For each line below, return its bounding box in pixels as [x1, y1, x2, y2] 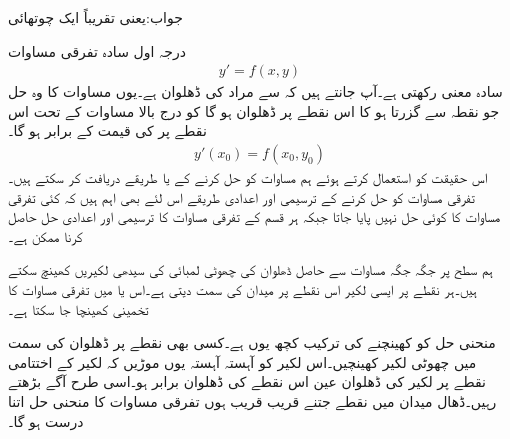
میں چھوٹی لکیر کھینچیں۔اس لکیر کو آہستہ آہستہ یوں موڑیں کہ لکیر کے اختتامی [8, 351, 477, 372]
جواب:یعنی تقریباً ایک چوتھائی [8, 7, 183, 27]
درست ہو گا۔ [8, 410, 84, 431]
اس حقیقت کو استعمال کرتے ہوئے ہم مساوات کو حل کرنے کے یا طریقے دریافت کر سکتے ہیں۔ [8, 167, 488, 188]
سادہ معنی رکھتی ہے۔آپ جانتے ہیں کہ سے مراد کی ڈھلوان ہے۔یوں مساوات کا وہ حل [8, 81, 503, 102]
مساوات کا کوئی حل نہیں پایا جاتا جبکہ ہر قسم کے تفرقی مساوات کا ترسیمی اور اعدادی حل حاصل [8, 206, 501, 227]
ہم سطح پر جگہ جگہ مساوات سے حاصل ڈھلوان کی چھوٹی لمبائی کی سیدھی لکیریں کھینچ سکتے [8, 259, 493, 280]
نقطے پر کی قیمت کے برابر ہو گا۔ [8, 120, 207, 141]
